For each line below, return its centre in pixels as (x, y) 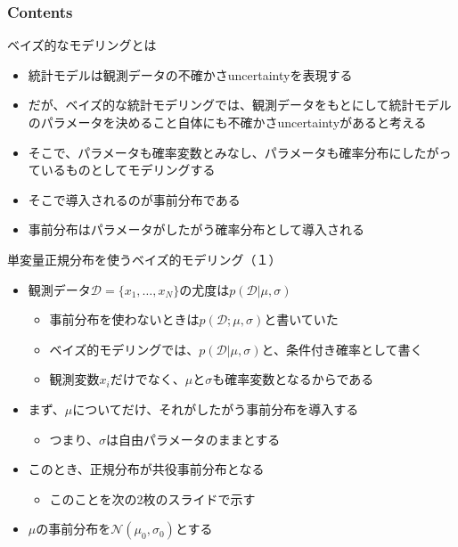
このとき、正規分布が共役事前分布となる (146, 469)
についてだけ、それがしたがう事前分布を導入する (216, 408)
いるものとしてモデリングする (128, 170)
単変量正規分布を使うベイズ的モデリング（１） (144, 259)
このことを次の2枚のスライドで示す (152, 498)
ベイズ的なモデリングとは (82, 45)
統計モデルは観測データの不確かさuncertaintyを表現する (190, 74)
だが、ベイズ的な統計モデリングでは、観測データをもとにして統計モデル (240, 105)
